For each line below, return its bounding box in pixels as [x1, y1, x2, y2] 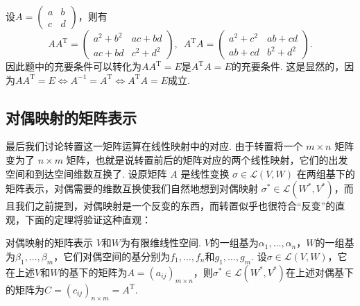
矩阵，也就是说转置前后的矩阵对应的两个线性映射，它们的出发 [66, 152, 348, 167]
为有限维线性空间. [121, 235, 201, 250]
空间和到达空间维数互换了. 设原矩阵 [6, 166, 167, 180]
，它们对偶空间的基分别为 [53, 248, 171, 263]
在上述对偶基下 [285, 264, 354, 279]
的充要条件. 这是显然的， [231, 59, 345, 73]
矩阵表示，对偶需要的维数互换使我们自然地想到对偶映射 [6, 181, 258, 196]
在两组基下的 [296, 166, 355, 180]
